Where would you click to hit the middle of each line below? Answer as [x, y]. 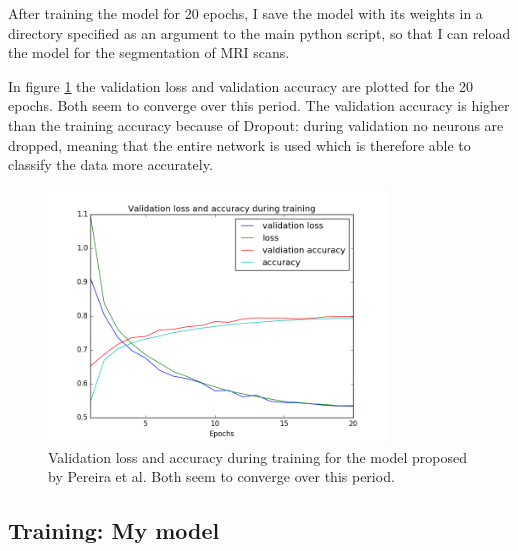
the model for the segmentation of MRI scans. [149, 52]
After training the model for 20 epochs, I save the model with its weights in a [245, 13]
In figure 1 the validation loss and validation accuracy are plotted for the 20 [241, 85]
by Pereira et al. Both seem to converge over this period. [221, 476]
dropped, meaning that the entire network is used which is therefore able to [239, 144]
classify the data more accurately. [110, 164]
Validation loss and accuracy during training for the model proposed [257, 456]
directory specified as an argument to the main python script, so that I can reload [259, 32]
